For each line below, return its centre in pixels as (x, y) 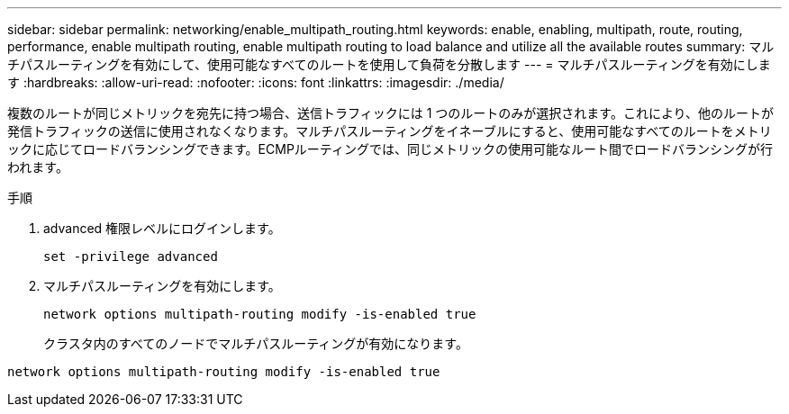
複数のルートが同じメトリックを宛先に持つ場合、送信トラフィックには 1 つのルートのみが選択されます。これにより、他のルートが (391, 113)
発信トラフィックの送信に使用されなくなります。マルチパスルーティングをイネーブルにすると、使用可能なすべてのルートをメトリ (390, 131)
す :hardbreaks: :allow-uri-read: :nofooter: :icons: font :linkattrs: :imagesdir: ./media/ (256, 82)
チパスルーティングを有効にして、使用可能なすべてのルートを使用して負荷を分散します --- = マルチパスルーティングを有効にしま (389, 64)
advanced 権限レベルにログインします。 (162, 228)
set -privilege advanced (131, 256)
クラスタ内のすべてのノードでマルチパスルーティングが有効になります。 (256, 343)
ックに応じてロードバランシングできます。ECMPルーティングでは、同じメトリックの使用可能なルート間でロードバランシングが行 (390, 149)
